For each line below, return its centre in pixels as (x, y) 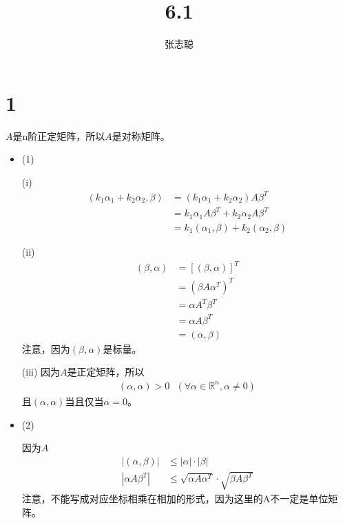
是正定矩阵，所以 (106, 372)
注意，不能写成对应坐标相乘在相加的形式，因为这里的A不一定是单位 (175, 499)
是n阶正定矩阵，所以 (59, 135)
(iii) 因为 (41, 372)
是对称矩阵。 (141, 135)
